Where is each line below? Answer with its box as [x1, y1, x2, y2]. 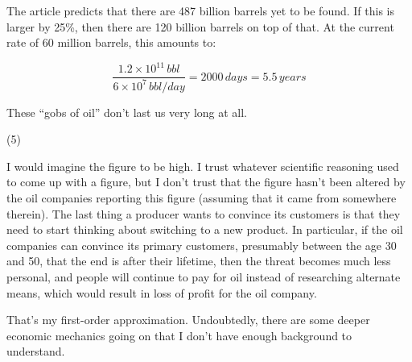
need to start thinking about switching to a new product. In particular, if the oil [6, 221, 403, 238]
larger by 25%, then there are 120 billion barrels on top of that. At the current [6, 18, 394, 35]
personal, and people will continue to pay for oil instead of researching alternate [6, 268, 401, 285]
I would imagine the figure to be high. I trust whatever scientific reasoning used [6, 157, 399, 174]
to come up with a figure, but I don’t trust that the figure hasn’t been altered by [6, 173, 406, 190]
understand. [6, 343, 65, 360]
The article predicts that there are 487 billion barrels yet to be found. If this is [6, 2, 394, 19]
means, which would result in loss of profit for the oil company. [6, 284, 317, 301]
